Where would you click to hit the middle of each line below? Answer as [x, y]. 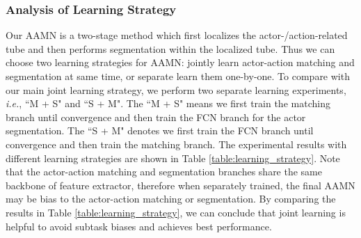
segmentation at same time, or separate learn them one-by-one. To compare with [178, 76]
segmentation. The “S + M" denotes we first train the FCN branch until [160, 130]
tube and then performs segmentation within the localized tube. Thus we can [170, 48]
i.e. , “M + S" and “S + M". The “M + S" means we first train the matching [168, 103]
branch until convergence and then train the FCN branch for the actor [156, 117]
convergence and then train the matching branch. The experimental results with [176, 144]
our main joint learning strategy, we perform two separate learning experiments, [176, 89]
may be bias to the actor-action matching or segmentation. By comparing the [171, 199]
